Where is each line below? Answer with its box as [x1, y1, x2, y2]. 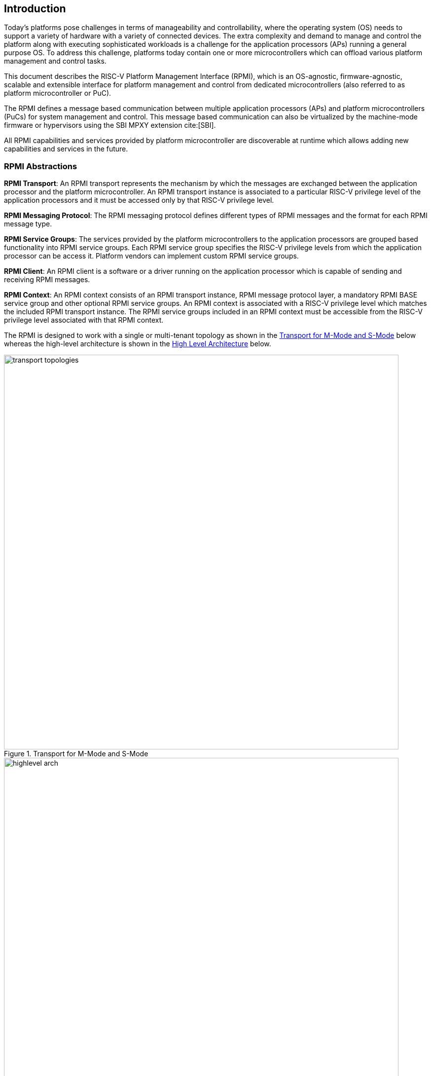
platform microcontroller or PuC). [4, 89, 111, 98]
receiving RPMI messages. [4, 275, 90, 284]
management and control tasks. [4, 57, 107, 66]
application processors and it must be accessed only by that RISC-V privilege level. [4, 196, 274, 205]
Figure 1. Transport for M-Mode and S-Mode [4, 749, 148, 758]
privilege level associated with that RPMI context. [4, 316, 164, 325]
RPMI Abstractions [4, 161, 77, 171]
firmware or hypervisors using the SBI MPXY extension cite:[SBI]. [4, 121, 216, 130]
